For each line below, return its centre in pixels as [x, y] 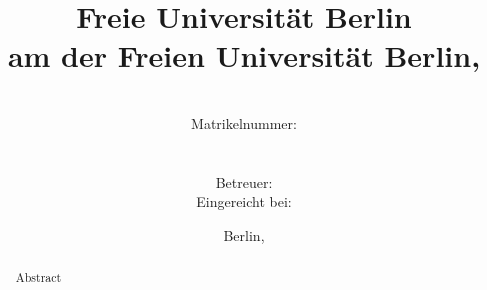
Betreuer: [244, 181]
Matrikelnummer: [244, 122]
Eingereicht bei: [244, 201]
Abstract [38, 277]
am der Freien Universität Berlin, [244, 55]
